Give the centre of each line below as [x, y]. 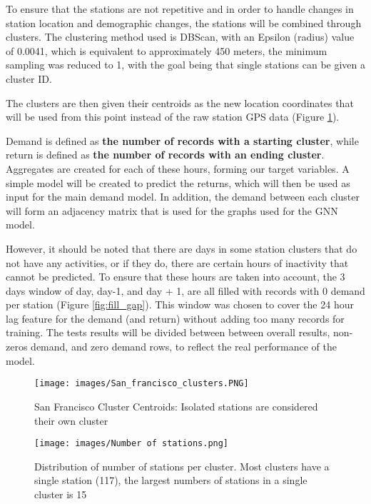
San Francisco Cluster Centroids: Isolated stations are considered [176, 406]
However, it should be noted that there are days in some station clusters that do [182, 248]
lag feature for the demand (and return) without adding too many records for [175, 318]
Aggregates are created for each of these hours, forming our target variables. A [178, 168]
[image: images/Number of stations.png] [132, 444]
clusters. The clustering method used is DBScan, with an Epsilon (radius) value [180, 37]
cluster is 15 [61, 494]
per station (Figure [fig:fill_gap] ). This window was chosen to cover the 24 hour [180, 304]
